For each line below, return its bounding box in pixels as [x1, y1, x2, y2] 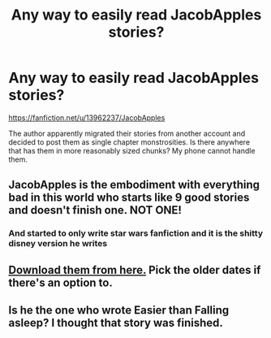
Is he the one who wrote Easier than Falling [8, 303, 230, 318]
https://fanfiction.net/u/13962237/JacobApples [8, 112, 166, 123]
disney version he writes [8, 238, 108, 249]
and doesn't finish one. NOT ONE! [8, 203, 183, 217]
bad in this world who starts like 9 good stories [8, 191, 250, 205]
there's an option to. [8, 275, 114, 289]
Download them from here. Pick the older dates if [8, 262, 261, 277]
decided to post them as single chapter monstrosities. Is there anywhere [8, 136, 250, 147]
